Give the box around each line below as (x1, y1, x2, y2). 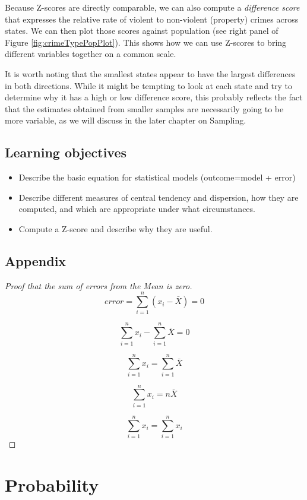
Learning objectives (5, 143, 127, 162)
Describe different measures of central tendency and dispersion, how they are (18, 191, 299, 203)
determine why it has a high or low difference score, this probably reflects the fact (5, 91, 303, 103)
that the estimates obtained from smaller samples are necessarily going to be (5, 102, 284, 115)
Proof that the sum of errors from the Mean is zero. (5, 279, 192, 292)
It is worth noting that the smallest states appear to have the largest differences (5, 67, 296, 80)
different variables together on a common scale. (5, 48, 176, 60)
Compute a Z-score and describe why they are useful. (18, 222, 213, 235)
